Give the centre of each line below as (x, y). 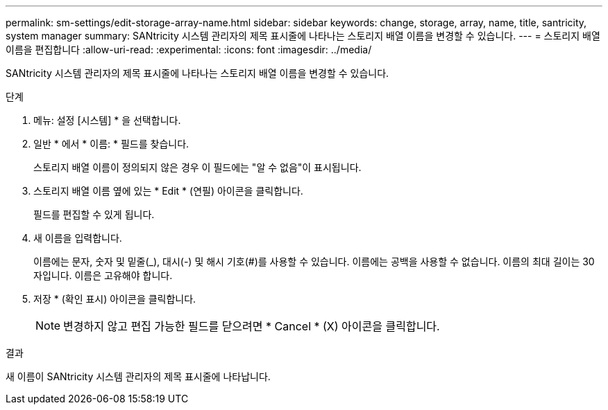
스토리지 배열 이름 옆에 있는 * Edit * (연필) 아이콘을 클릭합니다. (168, 191)
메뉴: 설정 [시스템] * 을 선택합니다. (107, 120)
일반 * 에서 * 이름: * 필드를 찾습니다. (111, 144)
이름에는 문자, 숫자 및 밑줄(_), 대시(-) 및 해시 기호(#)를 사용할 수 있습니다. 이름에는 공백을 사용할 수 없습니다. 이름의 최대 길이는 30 (314, 261)
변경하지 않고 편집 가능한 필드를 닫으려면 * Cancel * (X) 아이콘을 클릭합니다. (252, 326)
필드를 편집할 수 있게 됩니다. (94, 214)
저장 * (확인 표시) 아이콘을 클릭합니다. (115, 299)
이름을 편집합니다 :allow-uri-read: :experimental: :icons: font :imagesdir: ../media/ (189, 50)
